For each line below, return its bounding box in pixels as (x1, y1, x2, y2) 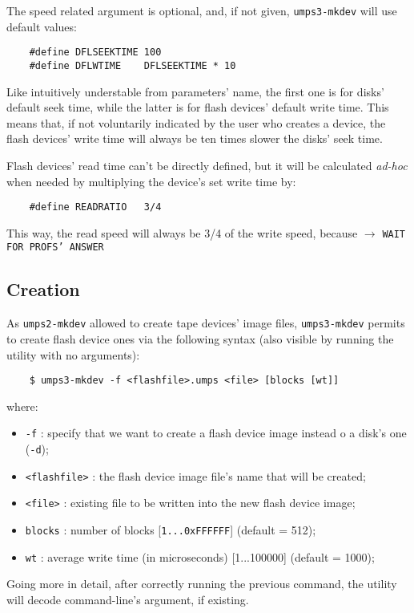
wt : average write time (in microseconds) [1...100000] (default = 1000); (25, 548, 375, 565)
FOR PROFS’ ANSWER (6, 242, 104, 254)
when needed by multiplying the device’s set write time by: (6, 173, 296, 189)
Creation (6, 277, 80, 302)
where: (6, 397, 38, 414)
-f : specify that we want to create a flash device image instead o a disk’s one (25, 424, 407, 441)
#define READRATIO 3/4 (29, 201, 162, 213)
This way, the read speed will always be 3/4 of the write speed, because (6, 224, 358, 241)
